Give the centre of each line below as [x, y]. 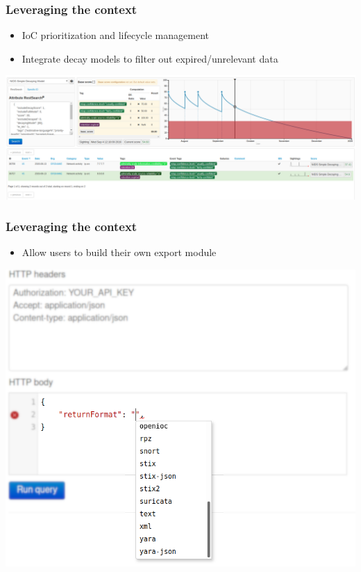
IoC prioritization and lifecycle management [115, 35]
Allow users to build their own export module [119, 252]
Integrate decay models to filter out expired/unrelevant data [150, 58]
